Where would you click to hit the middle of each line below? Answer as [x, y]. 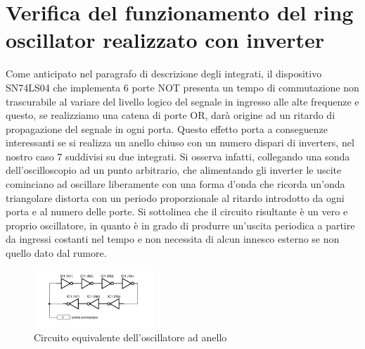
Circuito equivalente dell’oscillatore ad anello [130, 337]
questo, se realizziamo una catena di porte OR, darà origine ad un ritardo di [171, 115]
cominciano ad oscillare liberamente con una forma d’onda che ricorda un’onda [175, 184]
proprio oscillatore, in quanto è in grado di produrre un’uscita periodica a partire [180, 225]
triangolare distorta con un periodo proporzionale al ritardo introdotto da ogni [175, 197]
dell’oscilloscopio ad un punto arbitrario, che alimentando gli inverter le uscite [174, 170]
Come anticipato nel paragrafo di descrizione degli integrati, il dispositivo [164, 74]
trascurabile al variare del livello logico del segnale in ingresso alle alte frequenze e [182, 101]
